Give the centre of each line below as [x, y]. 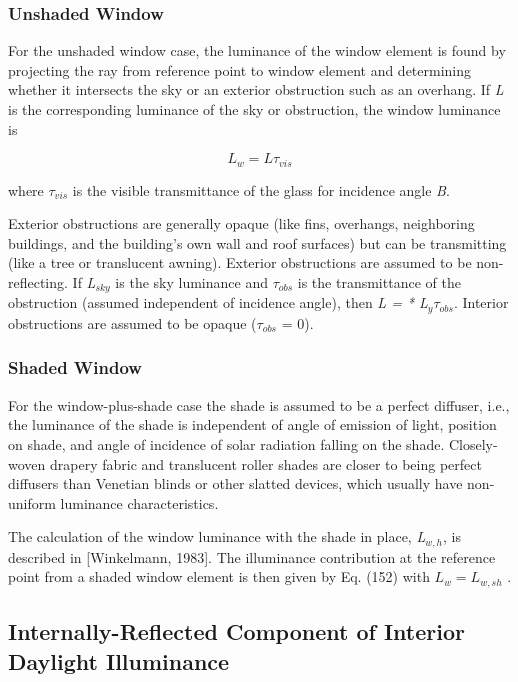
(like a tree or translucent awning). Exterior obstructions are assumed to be [240, 262]
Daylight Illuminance [119, 660]
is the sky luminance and [191, 282]
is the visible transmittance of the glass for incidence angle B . [261, 189]
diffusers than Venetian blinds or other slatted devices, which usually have [235, 483]
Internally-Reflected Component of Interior [236, 631]
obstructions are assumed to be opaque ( [132, 322]
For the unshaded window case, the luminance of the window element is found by [257, 50]
